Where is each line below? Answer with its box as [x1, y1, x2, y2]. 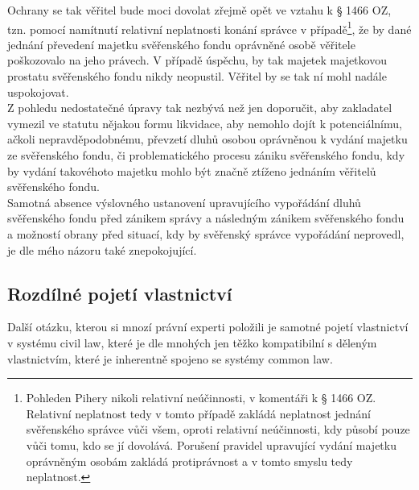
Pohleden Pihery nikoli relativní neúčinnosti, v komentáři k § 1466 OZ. [26, 389, 376, 406]
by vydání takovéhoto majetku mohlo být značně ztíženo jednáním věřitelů [7, 162, 376, 179]
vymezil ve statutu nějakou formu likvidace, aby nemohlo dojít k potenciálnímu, [7, 114, 402, 131]
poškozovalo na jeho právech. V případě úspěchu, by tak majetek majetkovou [7, 52, 387, 69]
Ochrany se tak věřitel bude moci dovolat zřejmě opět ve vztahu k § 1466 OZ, [7, 2, 392, 18]
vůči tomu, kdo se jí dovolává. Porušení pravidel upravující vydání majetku [26, 436, 396, 453]
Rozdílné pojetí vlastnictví [7, 280, 232, 305]
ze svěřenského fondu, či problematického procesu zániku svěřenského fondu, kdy [7, 147, 405, 163]
